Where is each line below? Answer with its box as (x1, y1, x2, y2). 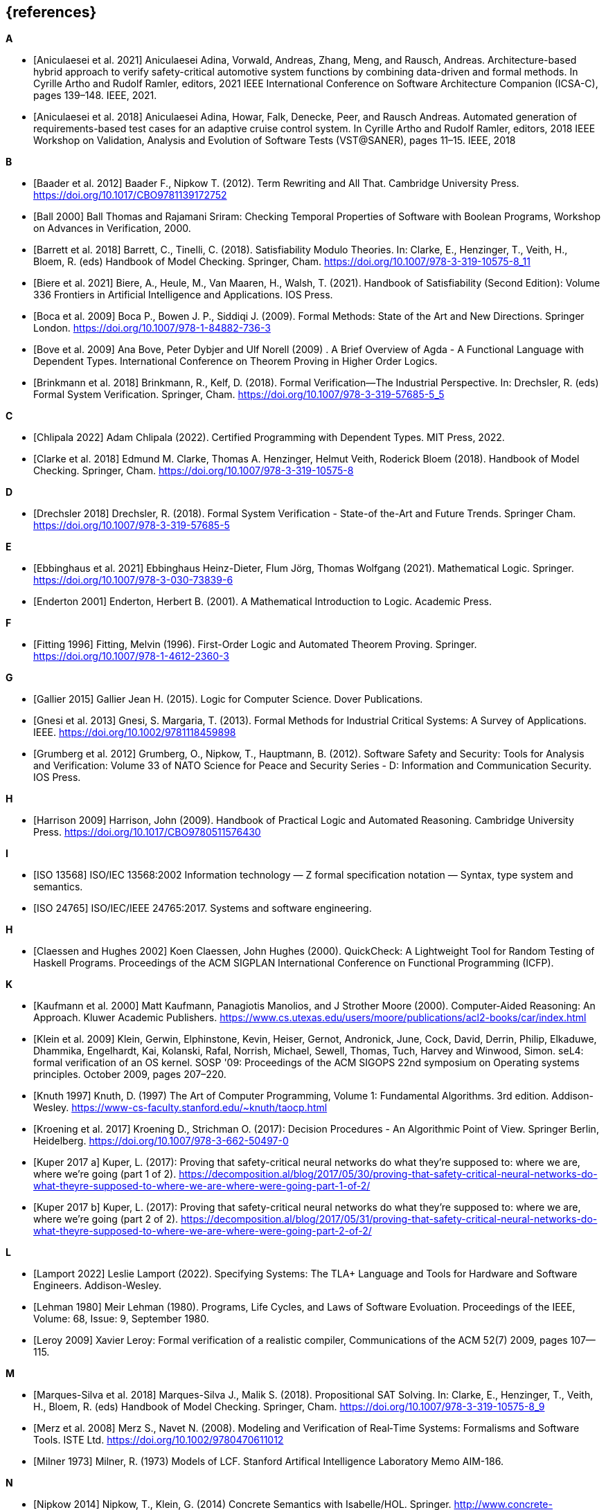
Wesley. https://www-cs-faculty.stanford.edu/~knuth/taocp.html (33, 1102, 328, 1114)
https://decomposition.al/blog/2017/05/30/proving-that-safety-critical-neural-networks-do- (179, 1168, 598, 1180)
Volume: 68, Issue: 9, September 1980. (33, 1313, 209, 1325)
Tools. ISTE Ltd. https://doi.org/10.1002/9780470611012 (33, 1434, 284, 1446)
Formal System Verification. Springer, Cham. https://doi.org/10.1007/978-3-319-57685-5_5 (33, 388, 445, 401)
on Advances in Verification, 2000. (33, 222, 191, 235)
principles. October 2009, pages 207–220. (33, 1068, 226, 1081)
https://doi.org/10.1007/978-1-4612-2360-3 (33, 650, 229, 663)
